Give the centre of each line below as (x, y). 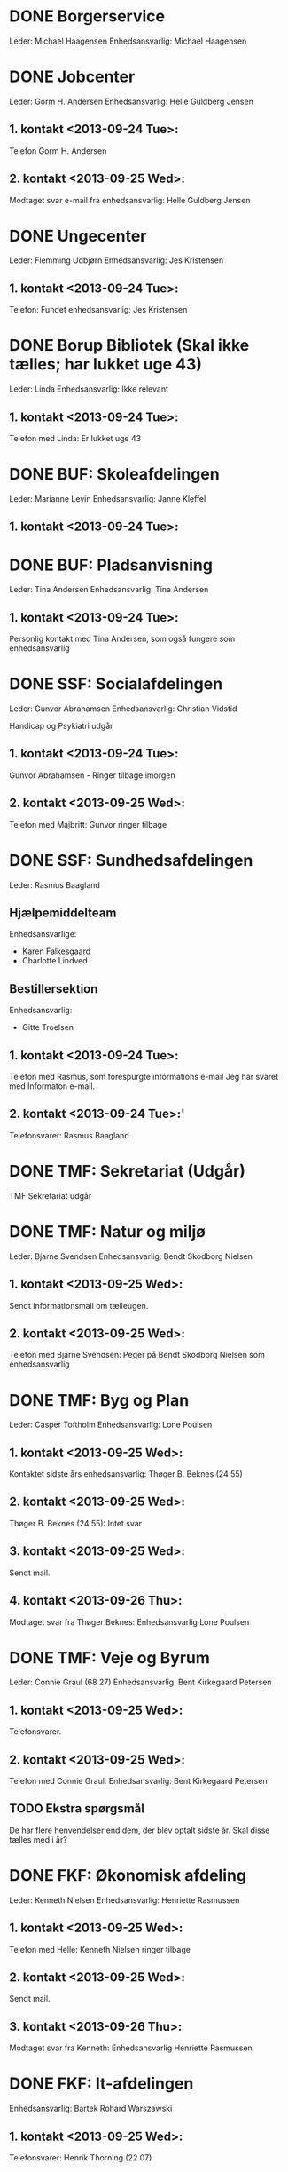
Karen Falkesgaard (56, 951)
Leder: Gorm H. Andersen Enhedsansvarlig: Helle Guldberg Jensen (132, 101)
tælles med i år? (39, 1839)
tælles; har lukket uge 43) (105, 365)
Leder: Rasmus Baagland (54, 884)
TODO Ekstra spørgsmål (77, 1809)
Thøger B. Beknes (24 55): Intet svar (76, 1523)
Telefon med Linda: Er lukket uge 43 (75, 438)
